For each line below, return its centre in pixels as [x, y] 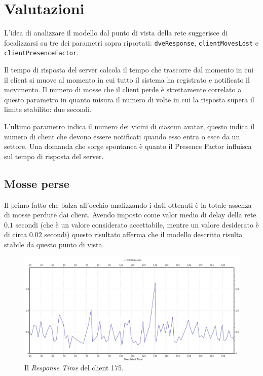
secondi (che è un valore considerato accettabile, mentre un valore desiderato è [137, 224]
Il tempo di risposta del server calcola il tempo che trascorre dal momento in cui [129, 70]
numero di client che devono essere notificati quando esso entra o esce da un [122, 136]
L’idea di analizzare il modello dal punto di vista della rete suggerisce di [116, 33]
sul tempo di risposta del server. [54, 156]
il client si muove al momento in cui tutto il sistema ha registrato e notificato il [127, 79]
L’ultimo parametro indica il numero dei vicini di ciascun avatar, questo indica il [129, 126]
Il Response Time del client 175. [74, 368]
